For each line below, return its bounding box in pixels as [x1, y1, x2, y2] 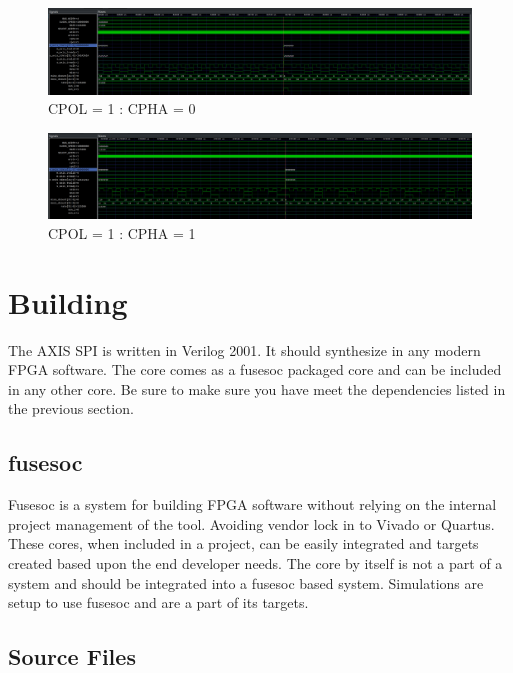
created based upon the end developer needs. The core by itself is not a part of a [8, 552, 503, 573]
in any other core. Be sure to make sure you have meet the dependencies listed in [8, 378, 506, 399]
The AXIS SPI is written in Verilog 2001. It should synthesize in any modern [8, 339, 481, 360]
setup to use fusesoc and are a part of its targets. [8, 592, 309, 613]
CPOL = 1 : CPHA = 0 [48, 98, 196, 119]
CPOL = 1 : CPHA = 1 [48, 222, 196, 243]
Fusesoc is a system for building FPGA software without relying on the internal [8, 494, 497, 515]
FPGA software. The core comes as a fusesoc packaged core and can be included [8, 359, 502, 380]
